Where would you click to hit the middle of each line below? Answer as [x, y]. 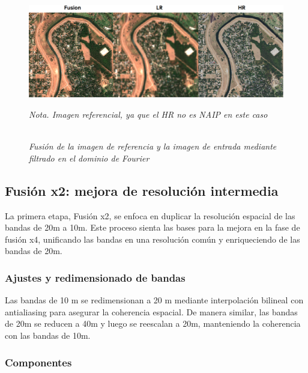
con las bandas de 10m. [48, 335]
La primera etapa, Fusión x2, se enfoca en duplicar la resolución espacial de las [150, 215]
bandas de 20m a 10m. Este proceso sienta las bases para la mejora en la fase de [152, 227]
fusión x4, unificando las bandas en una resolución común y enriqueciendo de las [152, 239]
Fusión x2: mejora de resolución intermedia [142, 190]
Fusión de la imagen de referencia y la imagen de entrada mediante [153, 146]
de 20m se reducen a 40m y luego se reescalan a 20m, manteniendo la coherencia [153, 323]
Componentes [38, 362]
